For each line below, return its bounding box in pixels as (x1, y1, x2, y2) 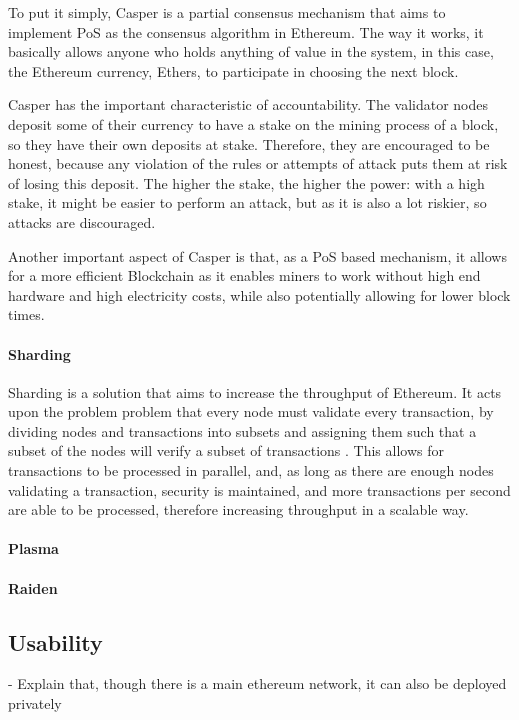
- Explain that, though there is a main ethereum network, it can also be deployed (8, 673, 507, 694)
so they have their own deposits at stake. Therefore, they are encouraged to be (8, 133, 490, 154)
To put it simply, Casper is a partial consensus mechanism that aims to (8, 2, 446, 22)
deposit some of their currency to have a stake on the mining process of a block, (8, 113, 499, 134)
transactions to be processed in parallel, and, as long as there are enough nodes (8, 460, 494, 481)
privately (8, 693, 62, 714)
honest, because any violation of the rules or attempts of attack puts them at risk (8, 153, 508, 174)
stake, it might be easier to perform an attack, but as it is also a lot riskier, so (8, 192, 487, 213)
